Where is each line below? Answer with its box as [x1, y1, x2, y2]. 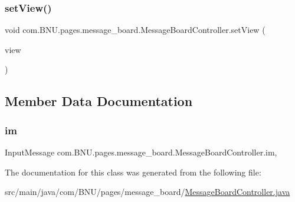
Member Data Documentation [5, 92, 193, 110]
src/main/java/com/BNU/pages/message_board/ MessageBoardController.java [5, 186, 290, 198]
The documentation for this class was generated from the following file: [5, 165, 261, 178]
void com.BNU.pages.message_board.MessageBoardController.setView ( [5, 24, 265, 36]
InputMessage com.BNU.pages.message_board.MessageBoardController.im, [5, 146, 277, 158]
